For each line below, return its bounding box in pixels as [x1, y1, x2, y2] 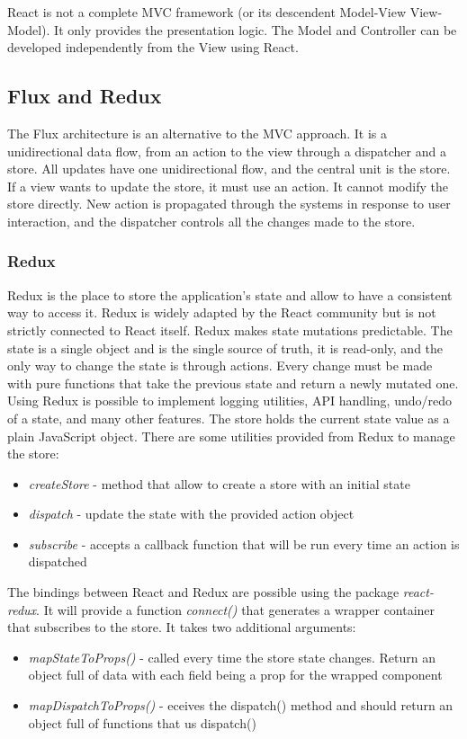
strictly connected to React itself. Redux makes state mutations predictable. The [7, 320, 453, 339]
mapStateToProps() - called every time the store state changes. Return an [28, 647, 436, 666]
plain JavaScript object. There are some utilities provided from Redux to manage [7, 426, 455, 445]
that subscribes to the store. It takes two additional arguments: [7, 618, 356, 637]
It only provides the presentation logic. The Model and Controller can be [54, 20, 457, 39]
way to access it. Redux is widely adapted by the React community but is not [7, 303, 436, 322]
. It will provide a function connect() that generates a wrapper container [36, 600, 436, 619]
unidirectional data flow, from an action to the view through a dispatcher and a [7, 141, 446, 160]
